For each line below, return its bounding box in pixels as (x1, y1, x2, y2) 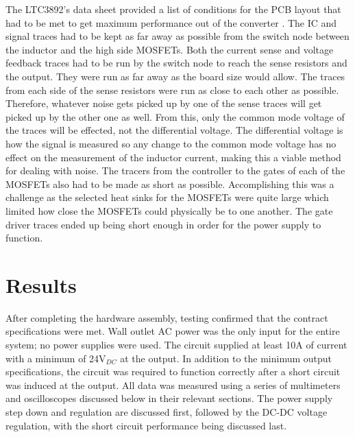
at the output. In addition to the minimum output (120, 351, 332, 365)
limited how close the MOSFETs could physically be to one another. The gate (5, 203, 333, 217)
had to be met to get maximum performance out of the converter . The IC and (5, 15, 337, 29)
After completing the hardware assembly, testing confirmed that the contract (5, 310, 328, 324)
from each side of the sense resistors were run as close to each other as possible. (5, 82, 339, 97)
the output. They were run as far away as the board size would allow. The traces (5, 69, 345, 83)
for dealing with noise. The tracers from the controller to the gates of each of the (5, 163, 345, 178)
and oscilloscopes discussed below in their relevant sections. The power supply (5, 391, 333, 405)
